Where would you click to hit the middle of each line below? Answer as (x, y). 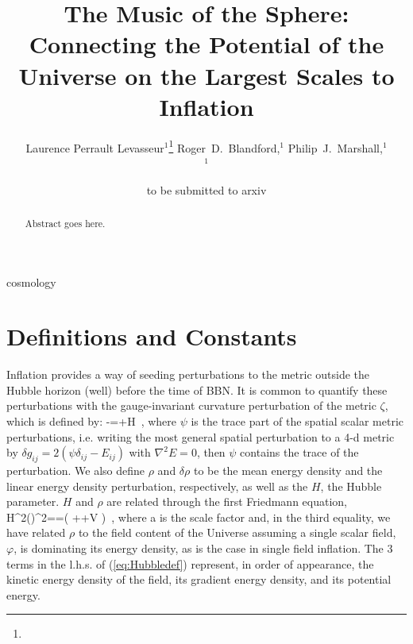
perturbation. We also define (76, 470)
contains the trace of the (299, 452)
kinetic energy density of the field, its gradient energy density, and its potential (199, 579)
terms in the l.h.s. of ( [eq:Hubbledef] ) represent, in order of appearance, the (190, 563)
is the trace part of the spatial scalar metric (297, 421)
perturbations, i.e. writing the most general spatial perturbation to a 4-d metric (201, 436)
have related (36, 532)
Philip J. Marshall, (335, 147)
